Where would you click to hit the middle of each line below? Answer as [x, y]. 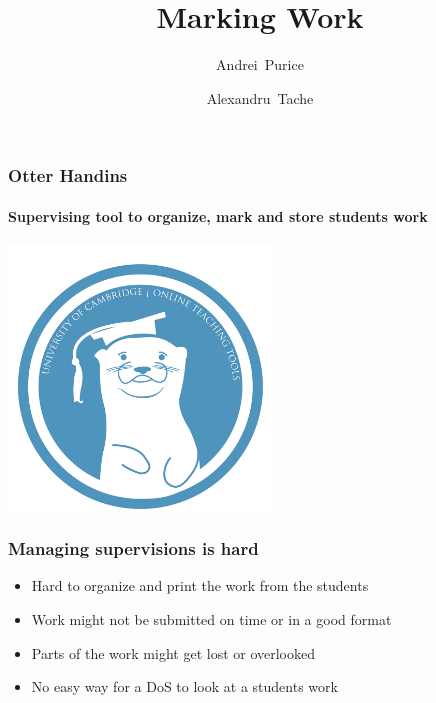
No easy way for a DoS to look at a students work [184, 686]
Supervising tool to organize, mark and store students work [218, 215]
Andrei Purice [260, 64]
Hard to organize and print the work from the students [200, 585]
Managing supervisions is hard [133, 548]
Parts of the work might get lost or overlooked [173, 652]
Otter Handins [68, 175]
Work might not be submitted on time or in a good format [211, 619]
